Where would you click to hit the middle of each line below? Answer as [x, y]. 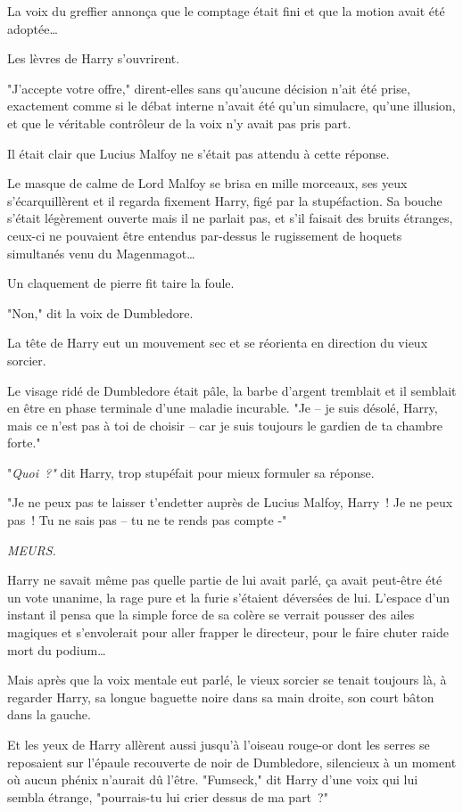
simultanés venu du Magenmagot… [101, 253]
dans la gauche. [49, 714]
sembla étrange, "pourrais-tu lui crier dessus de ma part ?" [168, 796]
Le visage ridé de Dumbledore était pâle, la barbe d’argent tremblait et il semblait [232, 390]
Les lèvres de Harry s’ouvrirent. [94, 58]
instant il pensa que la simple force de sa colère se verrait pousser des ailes [211, 615]
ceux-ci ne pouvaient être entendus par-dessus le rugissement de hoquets [205, 235]
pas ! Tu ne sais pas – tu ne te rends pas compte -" [147, 520]
